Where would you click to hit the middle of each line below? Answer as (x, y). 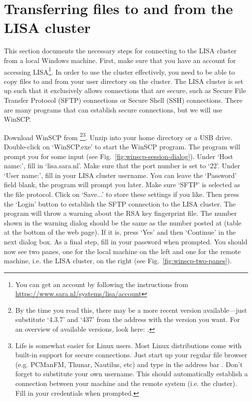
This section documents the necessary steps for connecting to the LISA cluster (120, 51)
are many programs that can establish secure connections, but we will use (113, 109)
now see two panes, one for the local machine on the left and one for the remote (122, 251)
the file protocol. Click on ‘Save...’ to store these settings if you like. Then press (122, 194)
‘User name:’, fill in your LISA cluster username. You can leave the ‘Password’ (120, 175)
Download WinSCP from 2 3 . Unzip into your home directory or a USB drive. (118, 136)
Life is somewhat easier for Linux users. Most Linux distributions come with (128, 345)
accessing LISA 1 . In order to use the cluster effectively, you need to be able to (119, 71)
